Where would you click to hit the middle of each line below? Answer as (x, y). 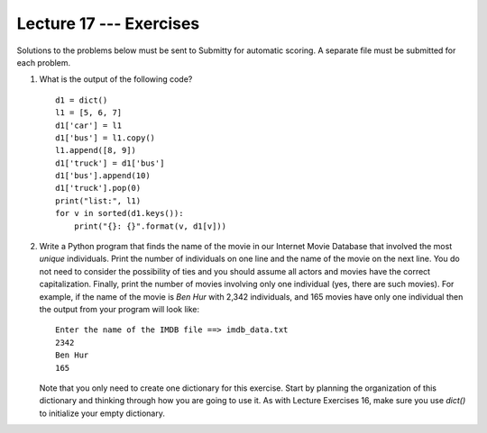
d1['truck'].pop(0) (98, 188)
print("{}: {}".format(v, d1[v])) (150, 226)
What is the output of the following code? (116, 79)
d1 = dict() (82, 100)
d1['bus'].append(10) (103, 176)
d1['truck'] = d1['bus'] (110, 163)
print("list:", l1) (98, 201)
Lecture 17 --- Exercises (108, 23)
